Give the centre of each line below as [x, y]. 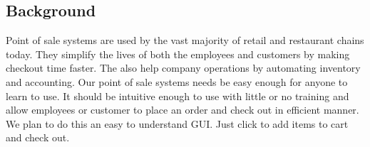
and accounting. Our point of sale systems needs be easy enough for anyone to [177, 81]
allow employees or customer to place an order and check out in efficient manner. [183, 110]
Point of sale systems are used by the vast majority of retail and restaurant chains [185, 40]
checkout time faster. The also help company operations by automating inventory [183, 68]
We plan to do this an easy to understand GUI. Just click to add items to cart [177, 123]
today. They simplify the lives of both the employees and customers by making [178, 54]
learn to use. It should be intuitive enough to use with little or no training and [178, 96]
